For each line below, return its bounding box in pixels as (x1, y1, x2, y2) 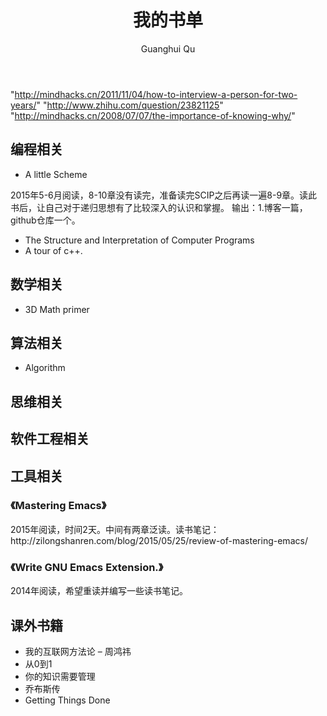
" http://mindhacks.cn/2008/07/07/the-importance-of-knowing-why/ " (10, 109, 296, 121)
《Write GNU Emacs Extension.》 (10, 560, 164, 574)
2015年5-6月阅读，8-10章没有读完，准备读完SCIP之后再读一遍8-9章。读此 (10, 189, 318, 201)
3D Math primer (24, 303, 90, 315)
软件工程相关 (10, 431, 90, 448)
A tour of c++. (24, 244, 83, 256)
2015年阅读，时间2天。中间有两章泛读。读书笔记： (10, 523, 220, 535)
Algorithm (24, 362, 66, 374)
